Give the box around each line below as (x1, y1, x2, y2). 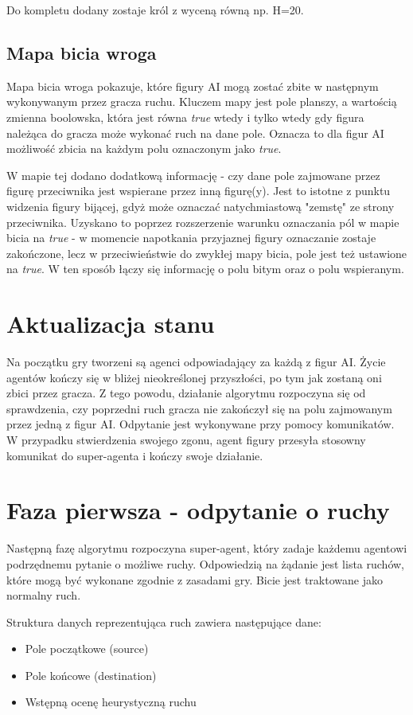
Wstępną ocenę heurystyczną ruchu (25, 694, 197, 710)
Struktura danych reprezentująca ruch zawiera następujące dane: (6, 613, 321, 630)
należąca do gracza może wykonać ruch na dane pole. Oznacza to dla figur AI (6, 124, 384, 141)
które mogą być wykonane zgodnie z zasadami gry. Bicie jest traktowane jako (6, 571, 383, 588)
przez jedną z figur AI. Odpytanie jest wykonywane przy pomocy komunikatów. (6, 416, 395, 432)
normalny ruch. (6, 587, 81, 604)
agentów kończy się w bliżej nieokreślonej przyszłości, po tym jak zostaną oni (6, 369, 382, 385)
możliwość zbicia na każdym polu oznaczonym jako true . (6, 140, 282, 157)
